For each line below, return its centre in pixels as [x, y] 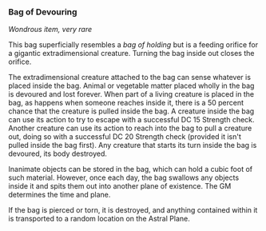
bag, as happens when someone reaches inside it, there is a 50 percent [126, 103]
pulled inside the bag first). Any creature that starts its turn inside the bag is [133, 145]
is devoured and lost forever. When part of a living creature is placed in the [131, 94]
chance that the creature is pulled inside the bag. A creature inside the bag [131, 111]
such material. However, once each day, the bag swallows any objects [124, 177]
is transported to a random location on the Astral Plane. [99, 219]
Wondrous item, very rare [50, 30]
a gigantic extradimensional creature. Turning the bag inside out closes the [131, 54]
